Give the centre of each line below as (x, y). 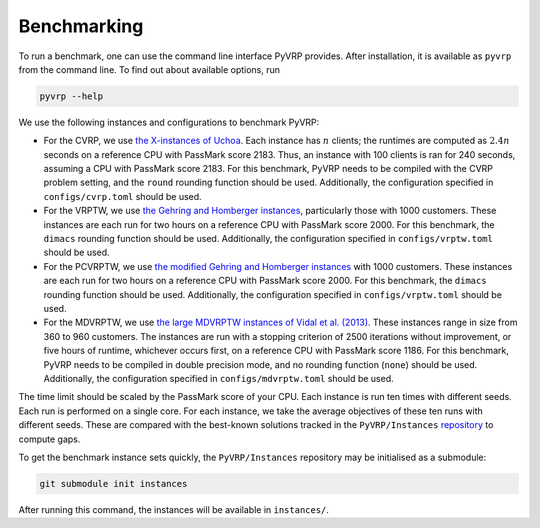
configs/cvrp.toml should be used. (122, 196)
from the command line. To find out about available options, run (149, 69)
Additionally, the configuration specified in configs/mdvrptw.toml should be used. (218, 378)
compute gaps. (49, 439)
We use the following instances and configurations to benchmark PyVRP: (169, 122)
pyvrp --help (71, 96)
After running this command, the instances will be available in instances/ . (174, 509)
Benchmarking (81, 26)
